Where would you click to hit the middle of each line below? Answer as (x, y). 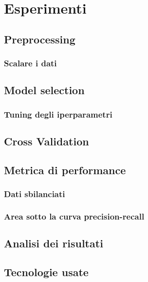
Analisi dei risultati (54, 243)
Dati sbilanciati (35, 194)
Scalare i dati (30, 63)
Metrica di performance (65, 170)
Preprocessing (40, 39)
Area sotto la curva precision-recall (74, 216)
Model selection (44, 90)
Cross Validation (46, 141)
